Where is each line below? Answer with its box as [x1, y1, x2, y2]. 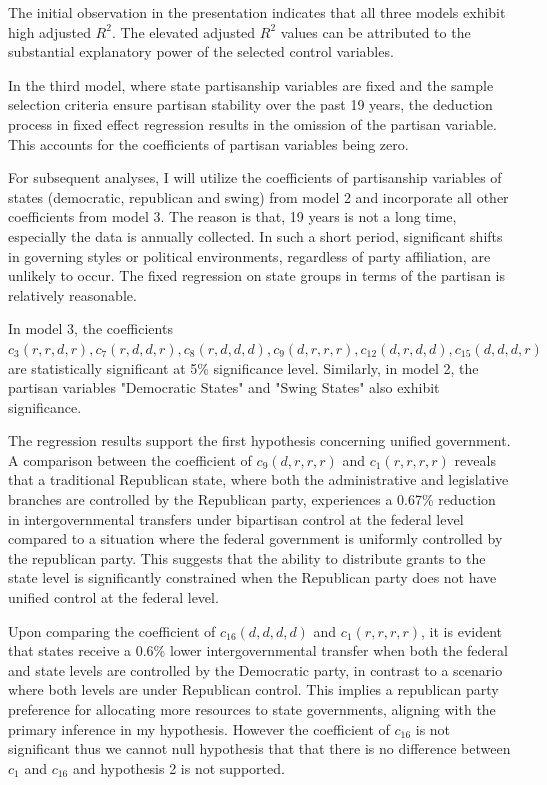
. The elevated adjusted [111, 21, 256, 42]
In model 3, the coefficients [8, 318, 173, 339]
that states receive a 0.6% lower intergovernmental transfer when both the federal [8, 640, 508, 661]
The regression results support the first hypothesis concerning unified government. [8, 430, 511, 451]
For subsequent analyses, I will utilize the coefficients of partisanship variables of [8, 167, 502, 188]
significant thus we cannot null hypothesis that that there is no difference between [8, 738, 511, 759]
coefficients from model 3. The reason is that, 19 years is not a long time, [8, 206, 457, 227]
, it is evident [421, 620, 503, 641]
